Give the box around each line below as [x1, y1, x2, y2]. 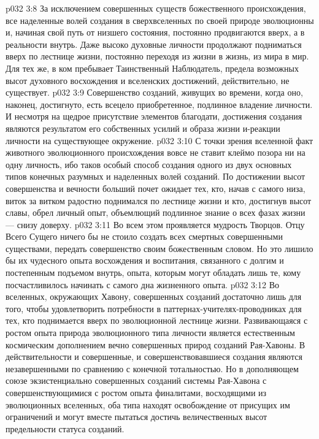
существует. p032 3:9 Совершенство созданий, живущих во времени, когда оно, [6, 86, 303, 99]
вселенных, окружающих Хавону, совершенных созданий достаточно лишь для [6, 290, 302, 303]
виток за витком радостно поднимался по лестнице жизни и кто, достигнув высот [6, 194, 312, 207]
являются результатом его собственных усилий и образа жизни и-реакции [6, 121, 280, 134]
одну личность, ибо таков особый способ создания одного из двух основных [6, 158, 292, 170]
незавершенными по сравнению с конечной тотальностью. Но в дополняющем [6, 362, 299, 375]
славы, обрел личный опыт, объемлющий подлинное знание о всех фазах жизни [6, 206, 306, 219]
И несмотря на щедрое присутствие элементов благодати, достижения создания [6, 110, 302, 123]
